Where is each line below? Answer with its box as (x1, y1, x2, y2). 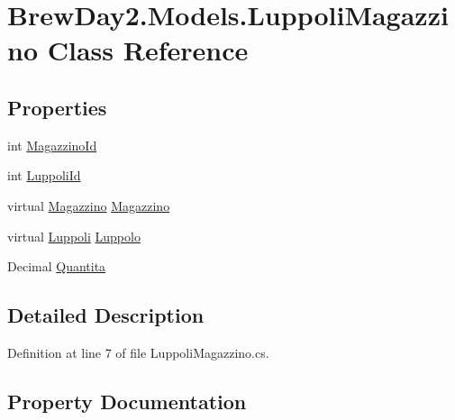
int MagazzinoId (7, 135, 97, 154)
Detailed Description (7, 301, 205, 329)
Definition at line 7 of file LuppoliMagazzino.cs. (7, 342, 269, 361)
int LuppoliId (7, 166, 81, 185)
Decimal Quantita (7, 257, 106, 276)
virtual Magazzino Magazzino (7, 196, 170, 215)
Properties (7, 93, 107, 121)
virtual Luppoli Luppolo (7, 226, 141, 245)
